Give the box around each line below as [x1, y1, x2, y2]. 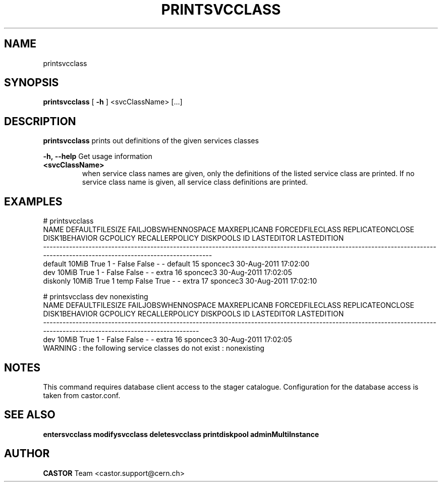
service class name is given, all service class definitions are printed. [82, 178, 308, 187]
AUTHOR [4, 447, 50, 460]
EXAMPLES [4, 195, 63, 208]
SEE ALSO [4, 408, 56, 421]
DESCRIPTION [4, 115, 76, 128]
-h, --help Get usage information [43, 152, 152, 161]
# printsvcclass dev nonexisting [43, 292, 148, 301]
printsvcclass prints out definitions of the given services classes [43, 136, 259, 145]
